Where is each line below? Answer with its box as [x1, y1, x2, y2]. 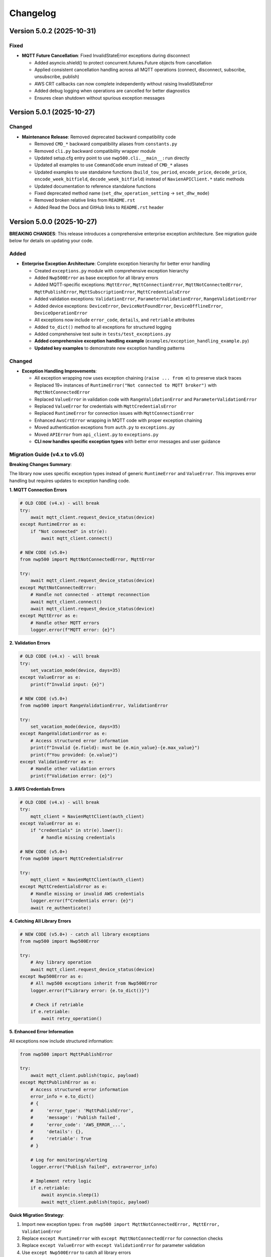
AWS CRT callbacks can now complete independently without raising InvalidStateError [34, 80, 213, 86]
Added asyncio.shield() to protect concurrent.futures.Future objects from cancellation [34, 59, 212, 65]
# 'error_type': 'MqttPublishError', [30, 1108, 134, 1113]
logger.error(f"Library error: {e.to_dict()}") [30, 987, 150, 993]
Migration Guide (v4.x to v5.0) [9, 451, 85, 458]
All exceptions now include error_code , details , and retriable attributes [34, 317, 195, 323]
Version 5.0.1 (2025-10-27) [9, 108, 95, 117]
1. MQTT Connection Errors [9, 487, 67, 493]
